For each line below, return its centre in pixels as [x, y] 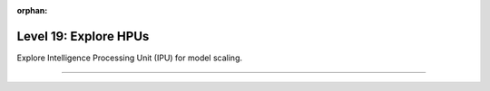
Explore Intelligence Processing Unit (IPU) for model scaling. [129, 58]
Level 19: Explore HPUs [83, 36]
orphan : [32, 10]
